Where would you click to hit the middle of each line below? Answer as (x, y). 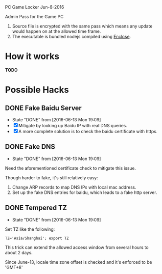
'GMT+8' (14, 267)
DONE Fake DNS (30, 147)
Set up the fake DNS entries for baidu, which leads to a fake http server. (85, 192)
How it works (32, 56)
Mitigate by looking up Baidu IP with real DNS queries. (73, 125)
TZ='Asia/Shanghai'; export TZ (37, 238)
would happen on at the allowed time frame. (57, 31)
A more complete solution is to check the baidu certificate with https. (88, 131)
